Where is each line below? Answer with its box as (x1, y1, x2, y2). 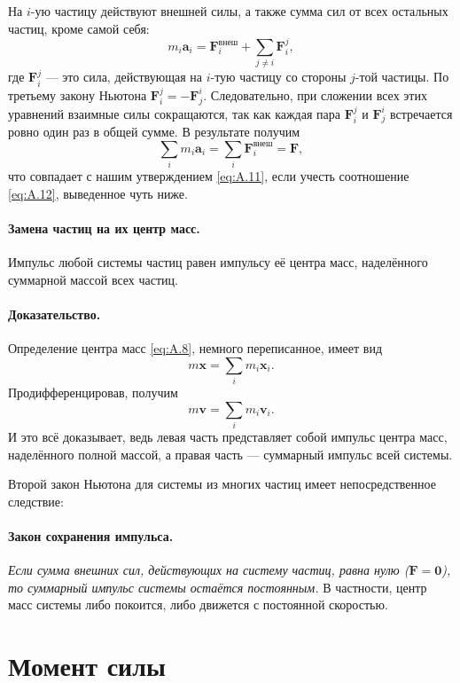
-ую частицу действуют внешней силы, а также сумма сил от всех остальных (30, 2, 448, 20)
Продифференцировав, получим (8, 383, 178, 402)
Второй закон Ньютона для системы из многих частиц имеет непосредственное (8, 475, 436, 493)
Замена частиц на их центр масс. (8, 219, 200, 238)
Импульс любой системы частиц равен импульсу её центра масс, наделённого (8, 253, 428, 271)
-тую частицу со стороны (210, 67, 347, 86)
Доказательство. (8, 305, 101, 324)
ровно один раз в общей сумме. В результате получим (8, 122, 300, 141)
